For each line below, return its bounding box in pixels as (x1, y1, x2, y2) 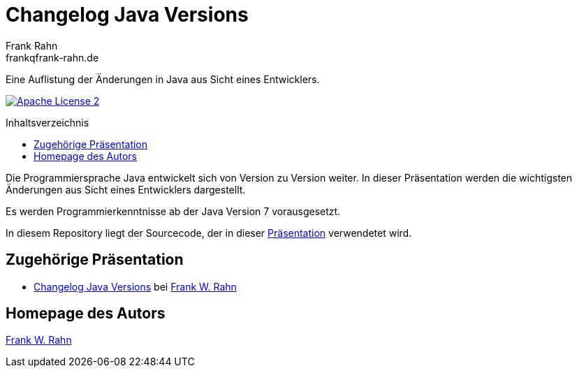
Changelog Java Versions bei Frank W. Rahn (34, 280, 237, 293)
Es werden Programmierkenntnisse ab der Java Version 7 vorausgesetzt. (6, 205, 341, 217)
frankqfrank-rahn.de (6, 51, 99, 64)
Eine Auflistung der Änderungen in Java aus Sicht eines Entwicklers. (6, 73, 320, 85)
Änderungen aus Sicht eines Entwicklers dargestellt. (6, 183, 246, 196)
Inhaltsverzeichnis (6, 116, 89, 129)
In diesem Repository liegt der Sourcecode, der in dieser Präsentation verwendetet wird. (6, 226, 412, 239)
